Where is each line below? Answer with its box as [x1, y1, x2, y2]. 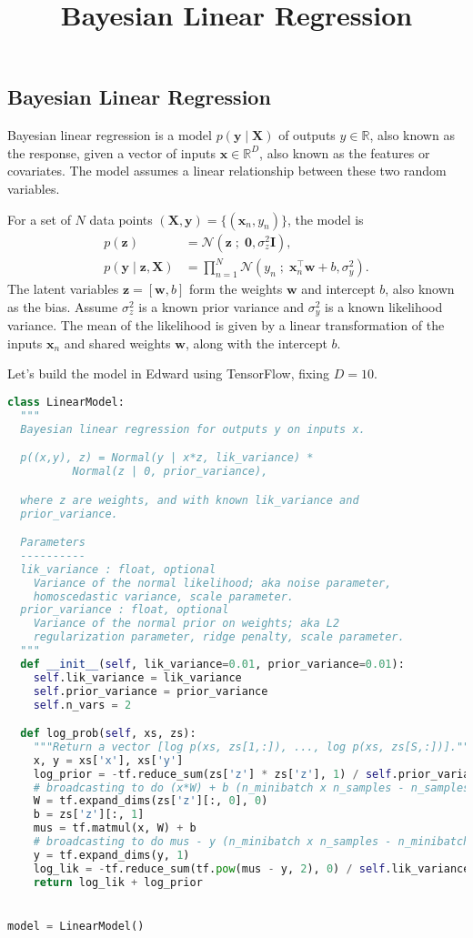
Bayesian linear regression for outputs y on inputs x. [20, 422, 366, 436]
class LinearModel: [7, 395, 125, 408]
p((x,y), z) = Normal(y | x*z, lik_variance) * [20, 451, 314, 465]
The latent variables [7, 279, 119, 298]
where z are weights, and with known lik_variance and [20, 493, 359, 507]
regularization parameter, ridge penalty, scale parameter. [33, 630, 405, 644]
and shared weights [64, 333, 171, 352]
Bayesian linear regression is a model [7, 126, 212, 145]
